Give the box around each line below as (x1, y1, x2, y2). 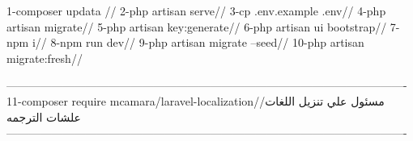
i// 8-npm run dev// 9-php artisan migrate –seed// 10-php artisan (32, 34, 364, 51)
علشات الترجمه (6, 108, 81, 125)
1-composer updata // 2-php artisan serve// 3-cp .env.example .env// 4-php (6, 2, 386, 19)
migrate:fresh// (6, 49, 83, 66)
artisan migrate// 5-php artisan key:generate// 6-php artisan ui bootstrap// (6, 18, 387, 35)
